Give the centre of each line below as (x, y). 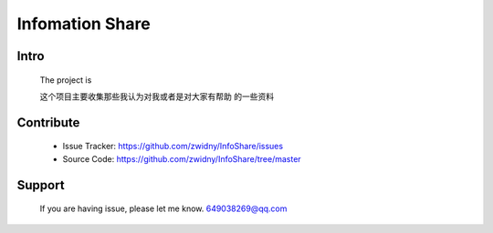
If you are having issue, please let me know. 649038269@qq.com (163, 208)
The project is (66, 80)
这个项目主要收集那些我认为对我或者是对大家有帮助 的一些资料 (157, 96)
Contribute (48, 122)
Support (41, 185)
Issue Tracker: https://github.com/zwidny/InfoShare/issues (173, 147)
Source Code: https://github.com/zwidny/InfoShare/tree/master (182, 158)
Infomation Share (84, 24)
